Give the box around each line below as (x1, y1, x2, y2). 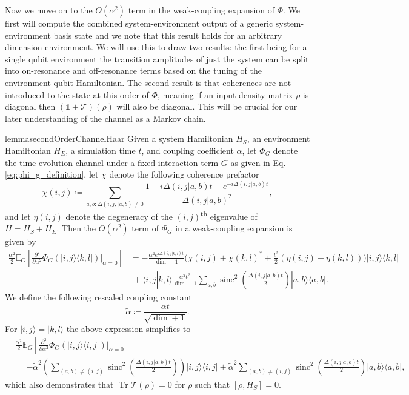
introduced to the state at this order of (5, 88, 149, 101)
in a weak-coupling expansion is (175, 222, 293, 234)
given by (5, 235, 36, 248)
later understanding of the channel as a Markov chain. (5, 111, 206, 124)
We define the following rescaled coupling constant (5, 290, 192, 303)
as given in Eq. (230, 156, 286, 168)
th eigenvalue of (200, 208, 258, 222)
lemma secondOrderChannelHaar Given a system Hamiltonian (5, 132, 233, 145)
